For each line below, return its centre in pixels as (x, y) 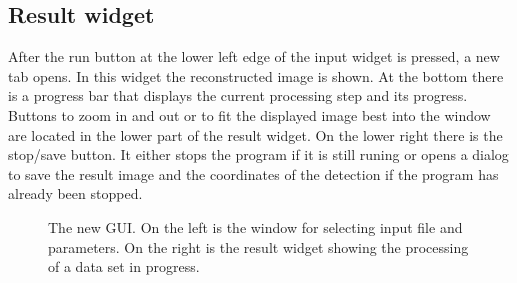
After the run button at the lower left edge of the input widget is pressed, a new (254, 56)
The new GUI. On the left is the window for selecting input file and (255, 226)
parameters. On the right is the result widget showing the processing (258, 246)
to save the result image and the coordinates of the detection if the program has (253, 173)
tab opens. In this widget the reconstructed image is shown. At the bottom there (256, 75)
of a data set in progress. (124, 266)
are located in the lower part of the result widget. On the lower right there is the (255, 134)
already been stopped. (75, 193)
